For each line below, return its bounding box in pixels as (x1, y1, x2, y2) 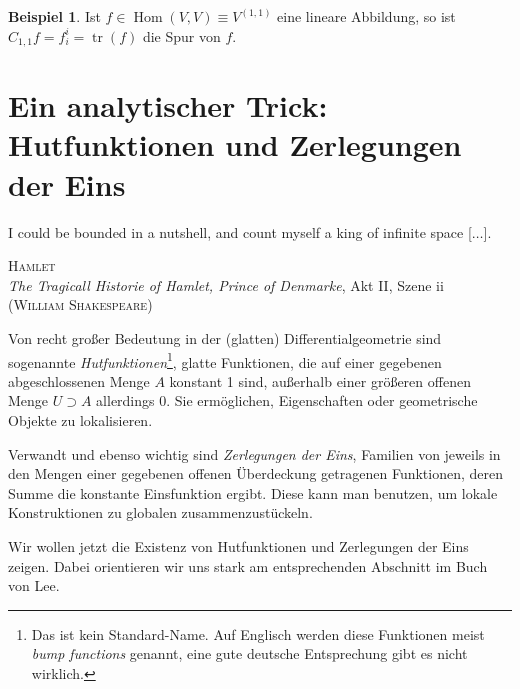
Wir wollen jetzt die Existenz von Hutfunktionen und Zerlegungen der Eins (8, 535, 469, 556)
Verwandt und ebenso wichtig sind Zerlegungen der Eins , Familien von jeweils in (8, 443, 501, 464)
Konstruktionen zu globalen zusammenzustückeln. (8, 502, 313, 523)
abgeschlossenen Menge (8, 370, 150, 391)
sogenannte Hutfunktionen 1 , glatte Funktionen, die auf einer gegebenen (8, 348, 442, 372)
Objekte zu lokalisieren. (8, 409, 153, 430)
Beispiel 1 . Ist (8, 6, 101, 26)
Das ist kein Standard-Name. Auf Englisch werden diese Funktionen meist (31, 623, 485, 644)
